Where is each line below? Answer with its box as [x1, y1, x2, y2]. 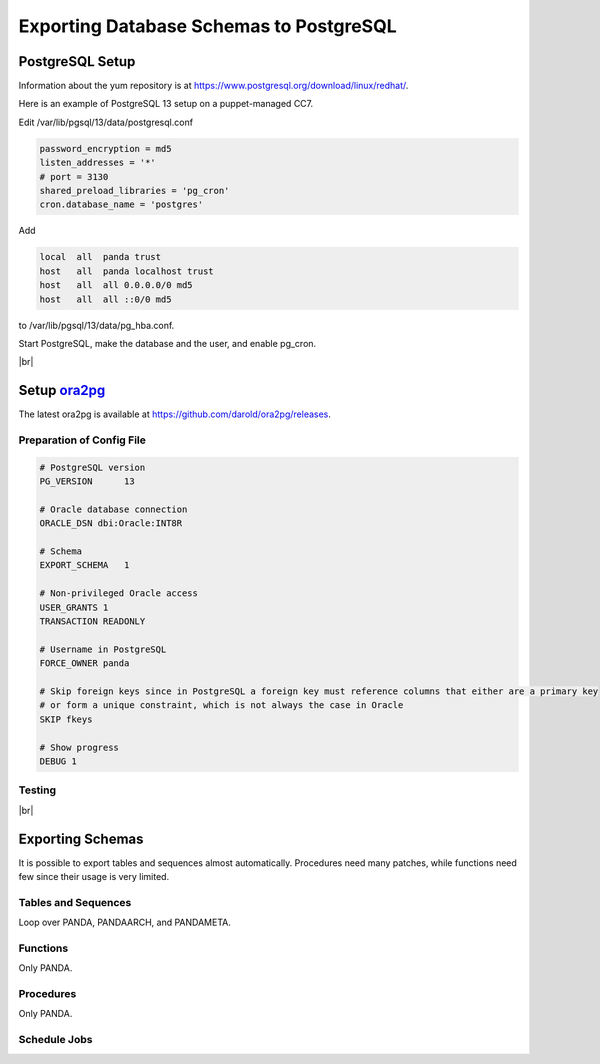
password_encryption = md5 [39, 143, 172, 154]
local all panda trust [39, 251, 162, 263]
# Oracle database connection [39, 503, 188, 515]
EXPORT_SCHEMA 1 [39, 560, 130, 571]
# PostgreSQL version [39, 461, 146, 473]
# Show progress [39, 741, 120, 753]
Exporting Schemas [18, 830, 144, 847]
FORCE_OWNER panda [39, 658, 130, 669]
